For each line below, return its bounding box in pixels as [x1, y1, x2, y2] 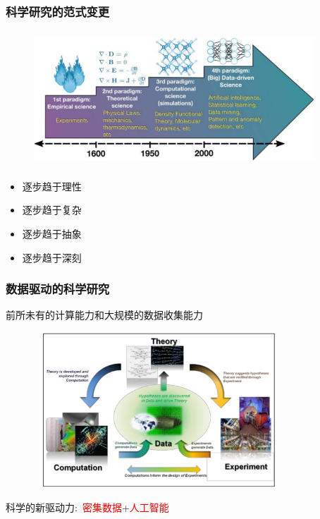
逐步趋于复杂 [22, 202, 82, 217]
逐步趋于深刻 [22, 250, 82, 264]
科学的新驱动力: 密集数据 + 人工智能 [6, 500, 169, 515]
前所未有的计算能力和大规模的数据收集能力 [6, 307, 203, 322]
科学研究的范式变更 [6, 2, 110, 20]
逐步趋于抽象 [22, 226, 82, 240]
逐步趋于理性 [22, 178, 82, 193]
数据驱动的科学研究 [6, 280, 110, 298]
